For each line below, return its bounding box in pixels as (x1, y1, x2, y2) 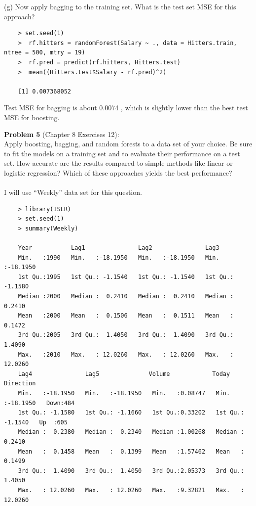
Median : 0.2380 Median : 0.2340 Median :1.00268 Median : (18, 428, 244, 436)
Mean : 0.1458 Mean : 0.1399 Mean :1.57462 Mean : (18, 448, 244, 455)
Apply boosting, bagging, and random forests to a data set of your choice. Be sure (4, 138, 253, 149)
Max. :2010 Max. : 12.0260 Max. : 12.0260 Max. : (18, 351, 234, 358)
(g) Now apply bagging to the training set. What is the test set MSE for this (4, 1, 236, 11)
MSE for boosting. (4, 112, 60, 122)
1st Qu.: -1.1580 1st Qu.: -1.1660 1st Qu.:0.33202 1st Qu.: (18, 409, 244, 416)
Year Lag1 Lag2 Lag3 (18, 244, 219, 252)
